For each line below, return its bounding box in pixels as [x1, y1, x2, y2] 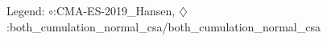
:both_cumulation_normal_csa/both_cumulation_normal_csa [6, 18, 321, 35]
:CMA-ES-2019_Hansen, [53, 2, 176, 18]
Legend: [6, 2, 45, 18]
